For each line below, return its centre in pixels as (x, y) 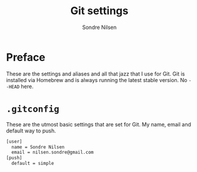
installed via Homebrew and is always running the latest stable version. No (97, 80)
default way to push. (31, 131)
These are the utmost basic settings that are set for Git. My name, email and (98, 124)
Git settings (99, 11)
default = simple (33, 164)
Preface (26, 57)
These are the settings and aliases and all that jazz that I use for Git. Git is (96, 74)
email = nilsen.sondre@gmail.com (53, 152)
